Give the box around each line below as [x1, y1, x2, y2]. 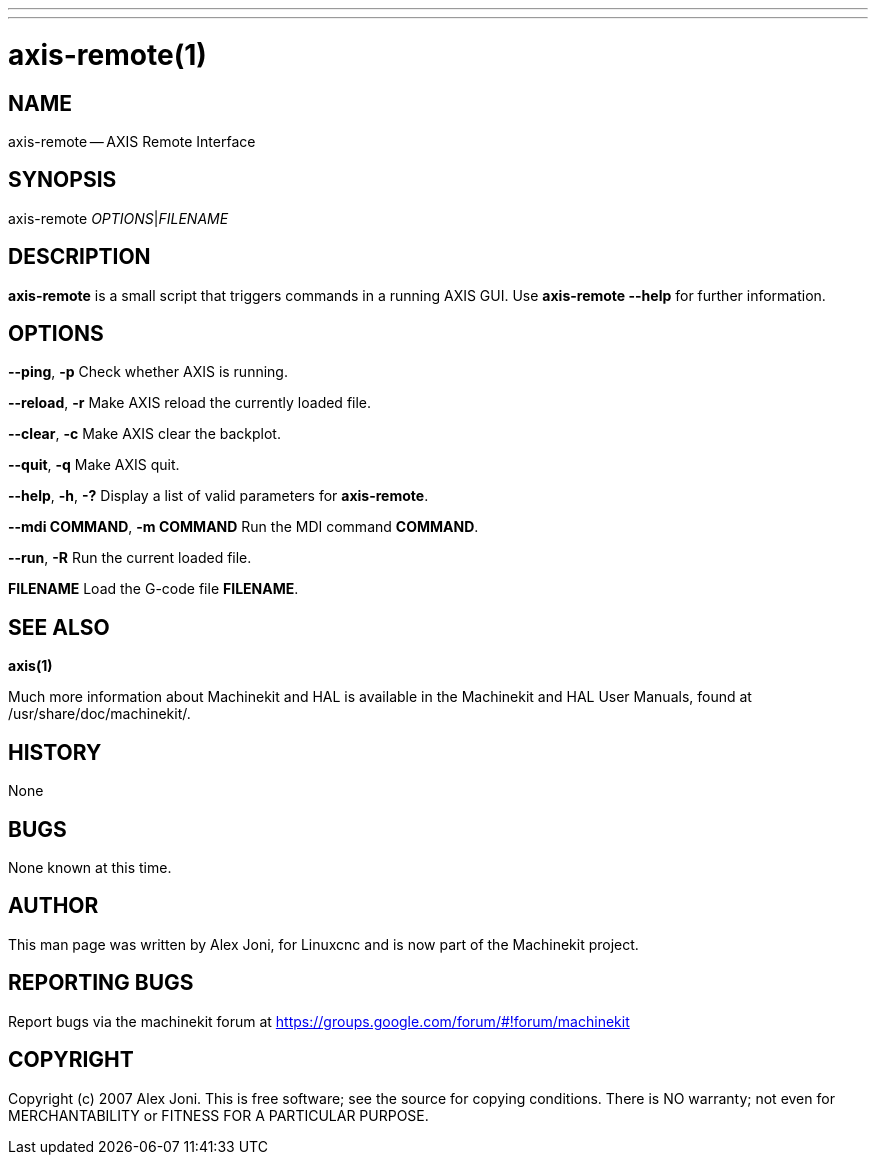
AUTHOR [8, 893, 99, 919]
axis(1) [8, 657, 53, 675]
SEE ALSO [8, 614, 110, 640]
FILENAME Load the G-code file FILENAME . [8, 580, 299, 598]
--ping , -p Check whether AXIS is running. [8, 363, 288, 381]
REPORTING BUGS [8, 970, 194, 996]
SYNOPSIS [8, 167, 117, 193]
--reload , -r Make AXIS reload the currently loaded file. [8, 394, 372, 412]
